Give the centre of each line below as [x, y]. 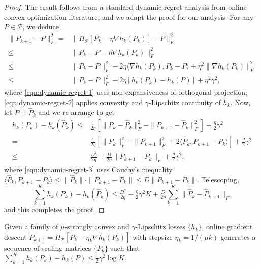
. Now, [240, 102]
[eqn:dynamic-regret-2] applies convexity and [74, 102]
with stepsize [153, 236]
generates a [238, 236]
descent [15, 236]
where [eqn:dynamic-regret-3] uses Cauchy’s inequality [88, 169]
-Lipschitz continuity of [185, 102]
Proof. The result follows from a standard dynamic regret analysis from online [125, 7]
